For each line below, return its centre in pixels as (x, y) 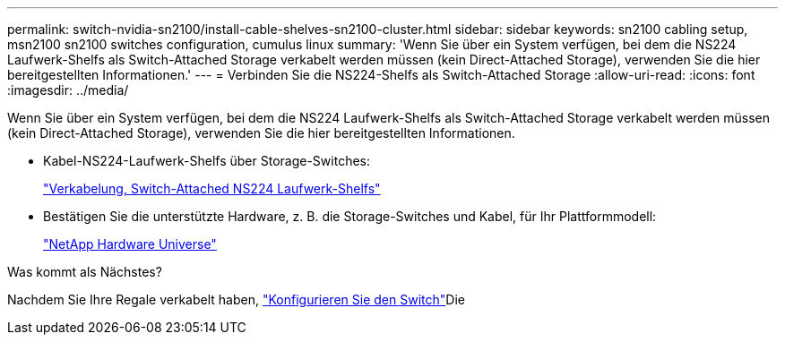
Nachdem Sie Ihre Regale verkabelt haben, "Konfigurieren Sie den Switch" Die (236, 299)
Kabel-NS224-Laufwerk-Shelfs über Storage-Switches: (207, 161)
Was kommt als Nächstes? (85, 272)
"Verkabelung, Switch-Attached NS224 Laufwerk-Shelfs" (212, 188)
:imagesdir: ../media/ (68, 90)
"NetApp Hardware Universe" (130, 244)
